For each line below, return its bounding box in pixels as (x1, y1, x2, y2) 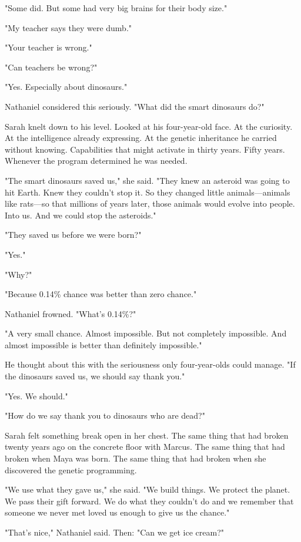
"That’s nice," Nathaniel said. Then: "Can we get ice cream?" (5, 526, 225, 538)
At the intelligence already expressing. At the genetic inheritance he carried (5, 132, 277, 144)
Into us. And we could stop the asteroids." (5, 208, 156, 221)
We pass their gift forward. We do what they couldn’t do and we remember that (5, 494, 294, 507)
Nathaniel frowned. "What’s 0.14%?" (5, 307, 136, 319)
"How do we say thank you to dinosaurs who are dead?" (5, 409, 205, 422)
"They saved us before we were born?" (5, 228, 142, 241)
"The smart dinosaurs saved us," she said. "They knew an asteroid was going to (5, 174, 290, 186)
